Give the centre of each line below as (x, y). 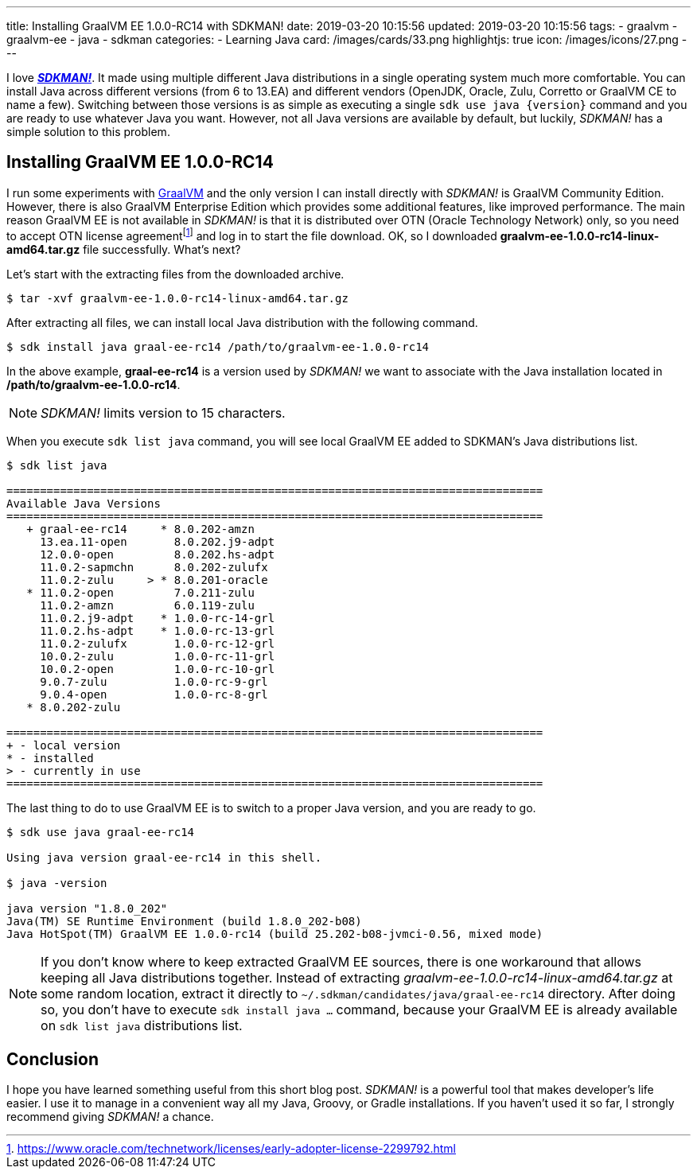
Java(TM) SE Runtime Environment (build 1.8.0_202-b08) (184, 921)
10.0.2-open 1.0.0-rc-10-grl (158, 669)
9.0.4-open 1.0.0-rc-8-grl (154, 694)
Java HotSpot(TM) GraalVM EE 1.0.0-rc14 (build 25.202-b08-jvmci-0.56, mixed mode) (275, 934)
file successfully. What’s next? (162, 249)
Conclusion (53, 1059)
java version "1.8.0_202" (87, 908)
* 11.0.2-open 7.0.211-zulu (140, 592)
